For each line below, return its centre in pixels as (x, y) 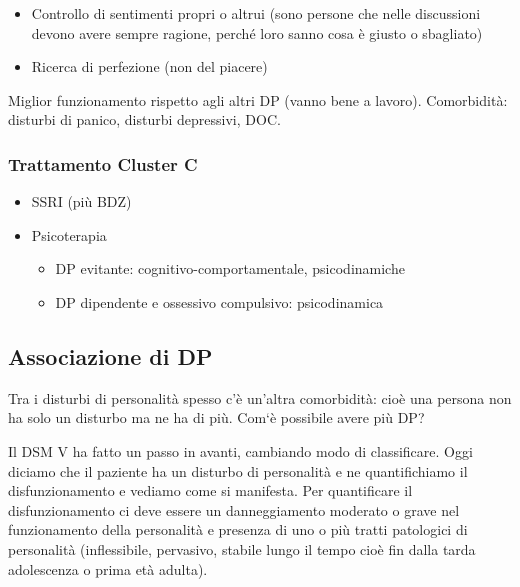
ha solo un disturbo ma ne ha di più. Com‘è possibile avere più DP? (216, 417)
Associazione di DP (110, 355)
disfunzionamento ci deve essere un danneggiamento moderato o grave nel (234, 509)
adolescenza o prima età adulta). (108, 568)
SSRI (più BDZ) (81, 201)
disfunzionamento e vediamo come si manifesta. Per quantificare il (210, 490)
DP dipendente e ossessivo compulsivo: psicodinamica (219, 301)
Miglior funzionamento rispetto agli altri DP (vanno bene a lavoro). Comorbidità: (258, 99)
